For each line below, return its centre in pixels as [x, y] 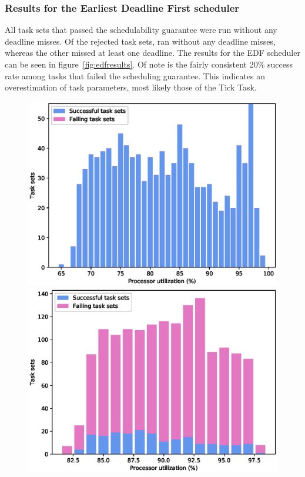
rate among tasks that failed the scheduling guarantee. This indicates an [135, 75]
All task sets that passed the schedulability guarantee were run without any [141, 30]
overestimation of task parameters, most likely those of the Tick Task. [131, 87]
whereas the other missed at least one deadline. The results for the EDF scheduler [152, 53]
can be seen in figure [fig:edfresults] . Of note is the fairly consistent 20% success [149, 64]
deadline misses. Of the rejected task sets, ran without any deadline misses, [140, 41]
